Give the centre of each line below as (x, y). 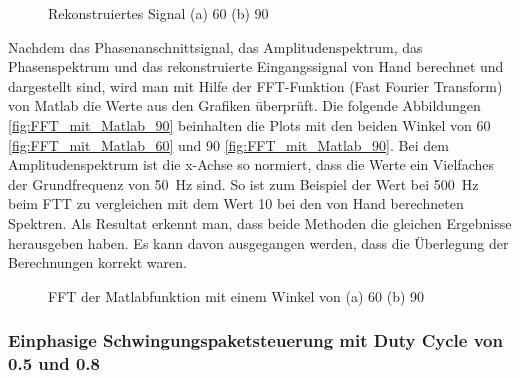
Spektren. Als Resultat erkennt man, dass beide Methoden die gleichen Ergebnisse (260, 222)
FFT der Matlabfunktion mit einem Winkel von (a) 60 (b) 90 (236, 295)
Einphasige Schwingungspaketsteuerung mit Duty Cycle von (255, 340)
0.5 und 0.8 (54, 363)
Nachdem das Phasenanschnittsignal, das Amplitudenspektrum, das (215, 46)
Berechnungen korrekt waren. (97, 262)
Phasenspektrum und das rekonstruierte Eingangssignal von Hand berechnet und (256, 66)
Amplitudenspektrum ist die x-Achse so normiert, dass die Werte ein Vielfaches (251, 164)
